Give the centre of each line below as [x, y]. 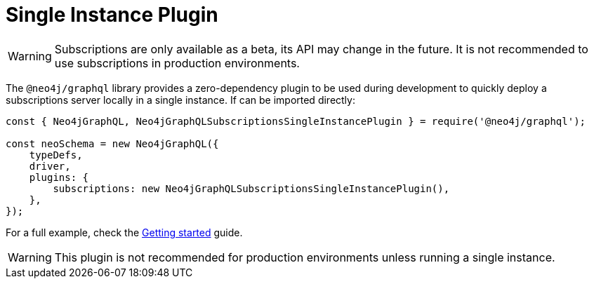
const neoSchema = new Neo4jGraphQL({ [112, 143]
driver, [50, 166]
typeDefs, [56, 155]
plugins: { [59, 177]
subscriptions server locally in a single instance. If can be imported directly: [180, 100]
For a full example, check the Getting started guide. [124, 232]
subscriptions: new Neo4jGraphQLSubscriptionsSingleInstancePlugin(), [251, 188]
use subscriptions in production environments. [177, 63]
